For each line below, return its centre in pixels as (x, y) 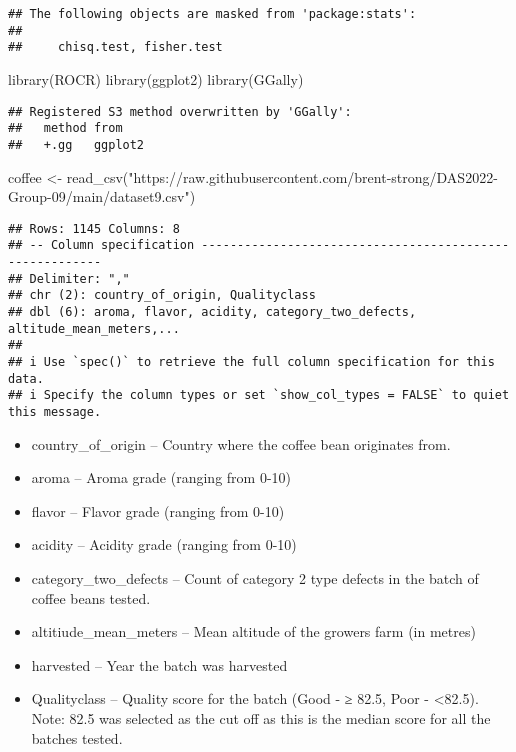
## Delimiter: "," (69, 278)
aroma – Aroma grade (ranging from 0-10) (161, 477)
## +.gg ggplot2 (76, 144)
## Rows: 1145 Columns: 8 (94, 228)
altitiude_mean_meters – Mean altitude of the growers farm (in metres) (253, 631)
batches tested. (77, 737)
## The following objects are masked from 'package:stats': (212, 14)
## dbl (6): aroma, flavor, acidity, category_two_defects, (212, 312)
